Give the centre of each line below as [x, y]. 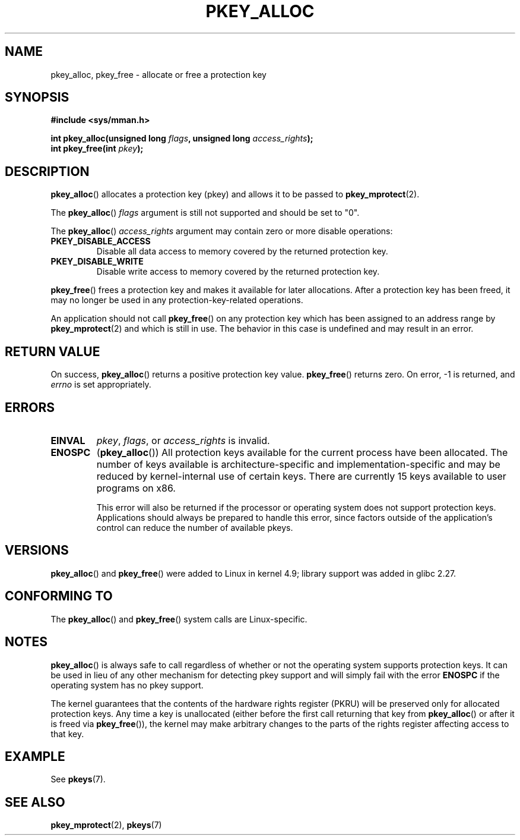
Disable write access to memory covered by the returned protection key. [238, 272]
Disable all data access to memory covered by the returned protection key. [242, 251]
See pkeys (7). [78, 779]
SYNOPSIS [37, 97]
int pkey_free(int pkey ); [97, 149]
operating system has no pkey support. [127, 685]
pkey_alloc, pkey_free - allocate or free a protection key [158, 74]
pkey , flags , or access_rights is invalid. [183, 440]
